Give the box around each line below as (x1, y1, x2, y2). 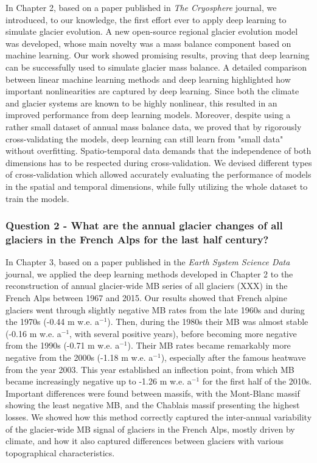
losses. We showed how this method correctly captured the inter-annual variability (5, 410, 312, 423)
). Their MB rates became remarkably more (127, 339, 291, 352)
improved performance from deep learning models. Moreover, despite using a (5, 108, 291, 121)
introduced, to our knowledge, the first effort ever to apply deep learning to (5, 13, 287, 26)
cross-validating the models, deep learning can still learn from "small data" (5, 132, 284, 145)
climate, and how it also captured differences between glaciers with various (5, 434, 284, 447)
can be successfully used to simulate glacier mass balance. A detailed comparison (5, 60, 307, 73)
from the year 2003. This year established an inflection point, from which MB (5, 363, 294, 375)
